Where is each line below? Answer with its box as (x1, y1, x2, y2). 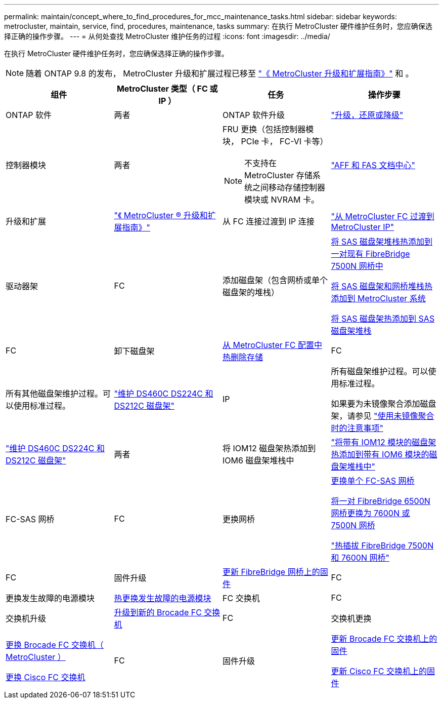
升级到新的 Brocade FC (114, 607, 202, 617)
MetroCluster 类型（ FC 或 (116, 84, 218, 94)
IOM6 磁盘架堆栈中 (223, 455, 294, 465)
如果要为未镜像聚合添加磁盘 (331, 399, 436, 409)
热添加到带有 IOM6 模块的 (331, 449, 429, 459)
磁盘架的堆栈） (223, 287, 280, 297)
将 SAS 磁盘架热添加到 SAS (331, 314, 435, 324)
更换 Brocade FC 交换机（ (6, 640, 104, 650)
